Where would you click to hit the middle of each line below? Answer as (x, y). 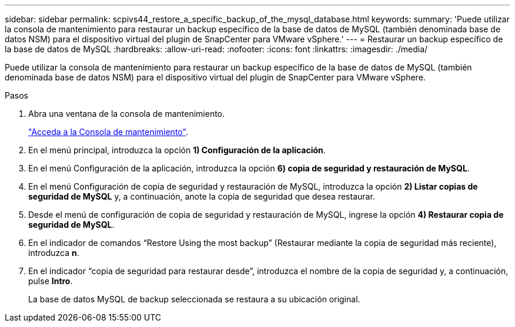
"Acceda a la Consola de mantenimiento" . (108, 132)
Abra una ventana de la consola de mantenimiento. (127, 114)
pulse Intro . (51, 281)
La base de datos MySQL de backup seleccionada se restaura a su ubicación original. (194, 299)
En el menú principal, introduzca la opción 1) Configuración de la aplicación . (177, 150)
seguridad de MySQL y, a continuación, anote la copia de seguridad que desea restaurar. (202, 196)
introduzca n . (54, 253)
